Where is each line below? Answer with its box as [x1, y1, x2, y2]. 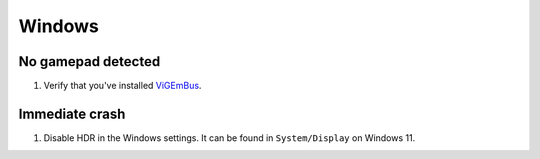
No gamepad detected [18, 53, 161, 70]
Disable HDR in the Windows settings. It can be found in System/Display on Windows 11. [43, 131, 416, 144]
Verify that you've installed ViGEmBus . [43, 80, 202, 92]
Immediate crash [18, 105, 126, 122]
